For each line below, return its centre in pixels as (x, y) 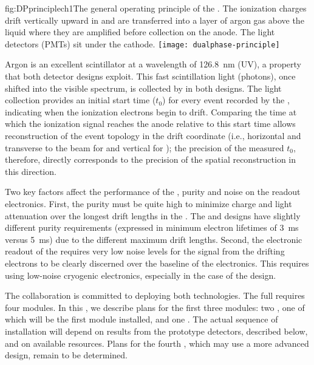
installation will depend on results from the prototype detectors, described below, (156, 331)
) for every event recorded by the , (226, 100)
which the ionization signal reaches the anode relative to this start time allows (150, 124)
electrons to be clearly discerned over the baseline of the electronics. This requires (157, 263)
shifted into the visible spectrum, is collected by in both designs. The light (143, 88)
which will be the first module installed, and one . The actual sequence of (142, 319)
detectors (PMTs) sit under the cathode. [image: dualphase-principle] (142, 43)
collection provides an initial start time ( (80, 100)
